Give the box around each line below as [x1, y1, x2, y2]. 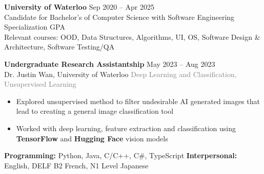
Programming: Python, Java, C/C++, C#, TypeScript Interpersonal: [4, 150, 237, 161]
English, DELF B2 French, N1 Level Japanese [4, 160, 149, 170]
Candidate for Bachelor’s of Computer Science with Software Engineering [4, 11, 235, 22]
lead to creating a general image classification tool [16, 106, 174, 116]
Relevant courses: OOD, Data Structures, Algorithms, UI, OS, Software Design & [4, 31, 260, 42]
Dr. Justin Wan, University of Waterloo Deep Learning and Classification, [4, 68, 237, 79]
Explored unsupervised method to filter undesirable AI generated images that [16, 95, 260, 106]
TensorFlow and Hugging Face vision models [16, 133, 168, 143]
